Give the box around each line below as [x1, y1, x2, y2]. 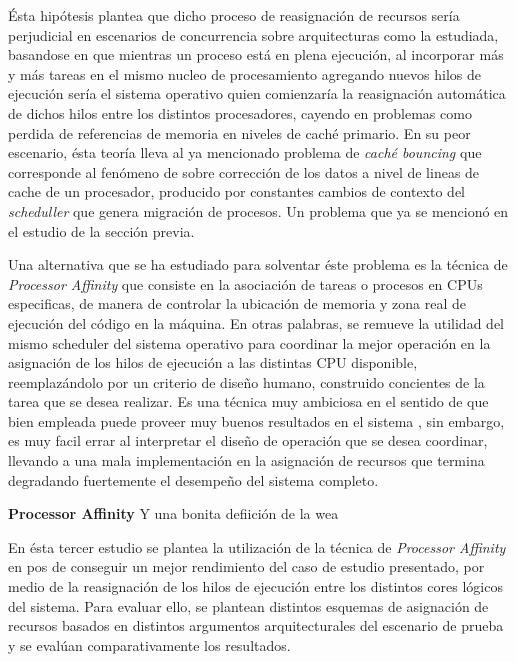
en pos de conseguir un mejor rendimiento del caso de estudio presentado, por [8, 556, 485, 577]
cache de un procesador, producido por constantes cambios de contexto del [8, 181, 466, 202]
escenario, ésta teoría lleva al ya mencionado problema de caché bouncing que [8, 142, 482, 163]
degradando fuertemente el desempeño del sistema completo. [8, 469, 379, 490]
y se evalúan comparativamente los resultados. [8, 634, 291, 655]
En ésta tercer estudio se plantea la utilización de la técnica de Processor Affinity [8, 536, 506, 557]
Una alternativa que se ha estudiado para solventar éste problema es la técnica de [8, 254, 508, 275]
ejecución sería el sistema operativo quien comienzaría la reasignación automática [8, 83, 506, 104]
